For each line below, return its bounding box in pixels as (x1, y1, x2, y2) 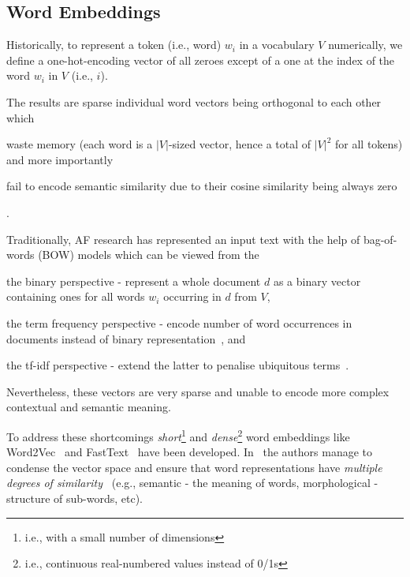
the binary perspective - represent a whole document (6, 272, 261, 289)
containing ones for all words (6, 288, 145, 305)
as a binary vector (273, 272, 361, 289)
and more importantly (6, 151, 114, 167)
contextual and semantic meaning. (6, 399, 171, 415)
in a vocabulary (239, 36, 315, 53)
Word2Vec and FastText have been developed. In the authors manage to (6, 444, 373, 460)
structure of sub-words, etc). (6, 489, 143, 506)
